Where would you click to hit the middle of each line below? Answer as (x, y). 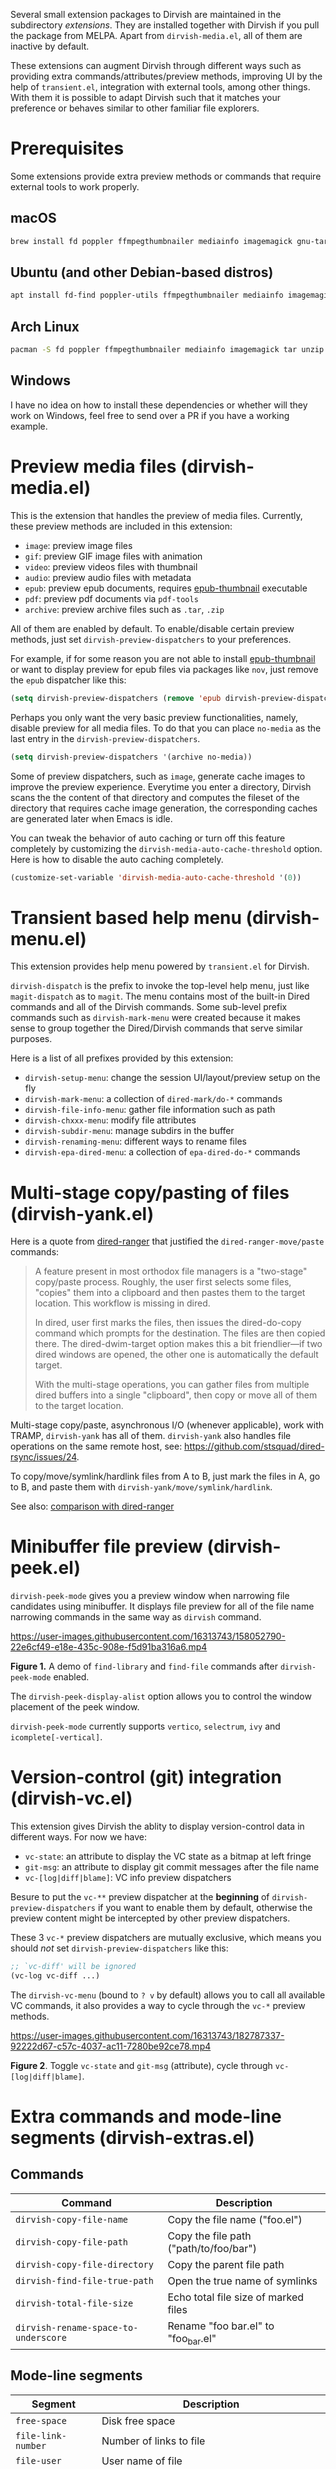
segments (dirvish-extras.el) (132, 2138)
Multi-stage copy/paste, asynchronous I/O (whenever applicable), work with (167, 1425)
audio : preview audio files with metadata (108, 577)
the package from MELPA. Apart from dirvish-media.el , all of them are (156, 35)
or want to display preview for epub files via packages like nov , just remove (164, 669)
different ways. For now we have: (79, 1837)
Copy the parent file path (226, 2264)
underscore (41, 2338)
